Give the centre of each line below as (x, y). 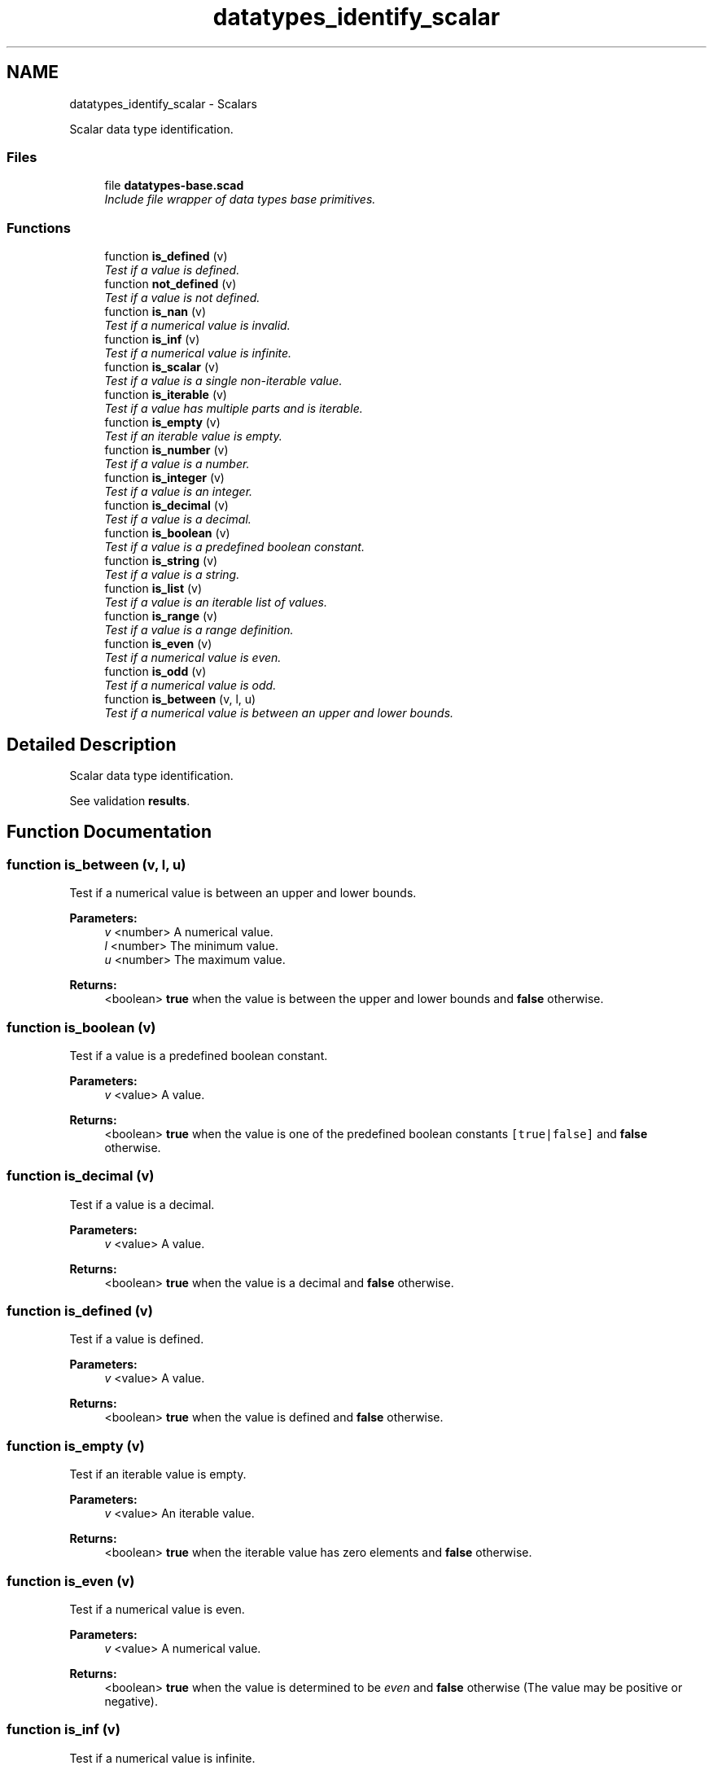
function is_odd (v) (155, 672)
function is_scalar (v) (162, 367)
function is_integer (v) (164, 478)
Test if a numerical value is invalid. (197, 326)
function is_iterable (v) (166, 395)
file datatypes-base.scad (174, 186)
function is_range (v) (161, 616)
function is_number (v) (166, 450)
